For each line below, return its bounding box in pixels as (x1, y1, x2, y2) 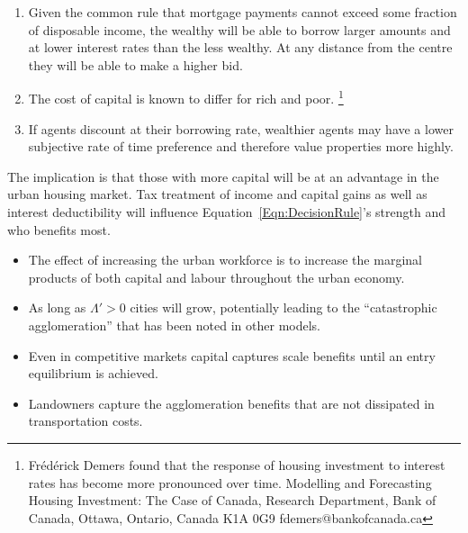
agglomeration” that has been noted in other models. (28, 315, 320, 334)
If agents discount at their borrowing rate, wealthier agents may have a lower (28, 119, 454, 138)
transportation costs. (28, 411, 143, 430)
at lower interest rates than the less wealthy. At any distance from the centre (28, 38, 453, 57)
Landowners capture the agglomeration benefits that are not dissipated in (28, 393, 435, 412)
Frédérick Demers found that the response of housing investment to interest (28, 455, 445, 474)
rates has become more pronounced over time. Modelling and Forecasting (28, 473, 432, 492)
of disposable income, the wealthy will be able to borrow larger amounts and (28, 20, 451, 39)
